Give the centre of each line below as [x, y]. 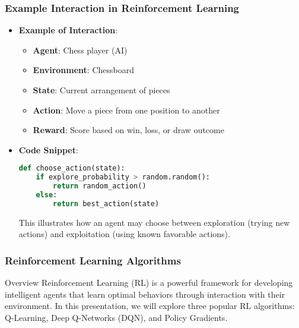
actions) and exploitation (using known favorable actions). [124, 234]
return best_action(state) [106, 204]
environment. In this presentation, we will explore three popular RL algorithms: [150, 306]
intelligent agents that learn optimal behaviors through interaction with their [145, 294]
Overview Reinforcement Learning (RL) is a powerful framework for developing [149, 283]
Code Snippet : [48, 149]
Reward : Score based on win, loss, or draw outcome [128, 130]
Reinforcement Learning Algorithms [93, 260]
